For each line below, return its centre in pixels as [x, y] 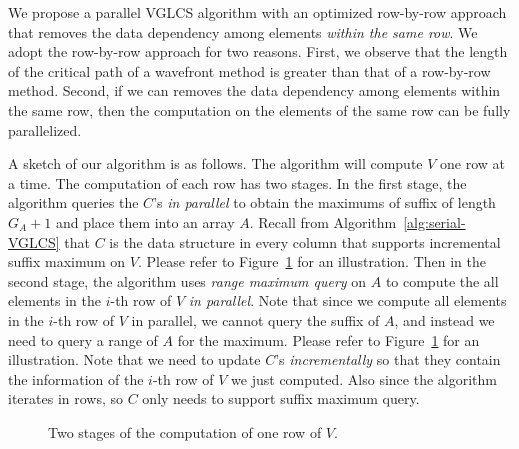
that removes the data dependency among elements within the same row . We [243, 31]
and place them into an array [145, 221]
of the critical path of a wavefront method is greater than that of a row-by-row [249, 70]
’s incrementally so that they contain [388, 359]
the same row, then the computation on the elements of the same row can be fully [259, 109]
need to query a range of [83, 339]
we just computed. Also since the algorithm [364, 378]
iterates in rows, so [66, 398]
